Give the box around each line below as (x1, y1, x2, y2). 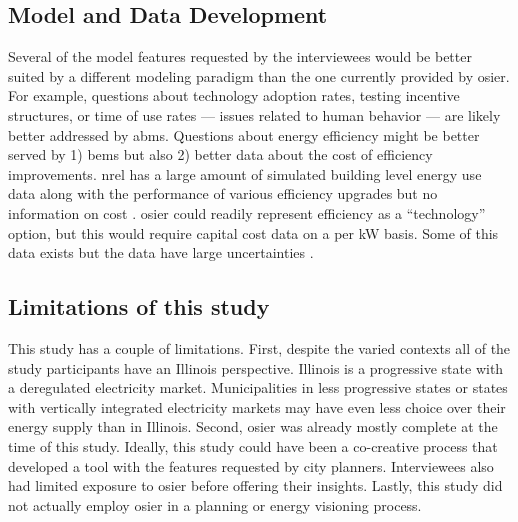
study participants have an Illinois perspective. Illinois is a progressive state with (8, 357, 504, 378)
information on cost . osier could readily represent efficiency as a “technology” (8, 202, 486, 223)
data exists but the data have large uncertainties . (8, 242, 314, 263)
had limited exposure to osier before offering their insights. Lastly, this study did (8, 475, 503, 496)
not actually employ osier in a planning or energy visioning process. (8, 494, 422, 515)
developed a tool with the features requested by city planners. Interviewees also (8, 455, 494, 476)
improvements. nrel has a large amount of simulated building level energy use (8, 163, 482, 184)
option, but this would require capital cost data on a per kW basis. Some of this (8, 222, 499, 243)
